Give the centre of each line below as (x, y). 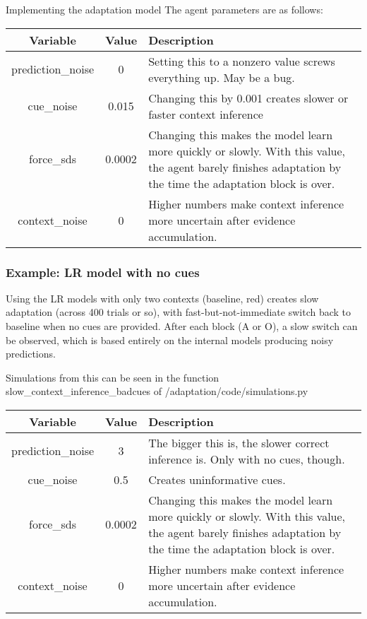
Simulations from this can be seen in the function (113, 377)
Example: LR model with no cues (103, 272)
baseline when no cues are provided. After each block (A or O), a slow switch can (182, 326)
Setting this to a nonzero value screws (242, 61)
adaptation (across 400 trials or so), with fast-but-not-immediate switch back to (179, 312)
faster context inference (206, 114)
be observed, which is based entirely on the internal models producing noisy (170, 340)
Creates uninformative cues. (217, 479)
